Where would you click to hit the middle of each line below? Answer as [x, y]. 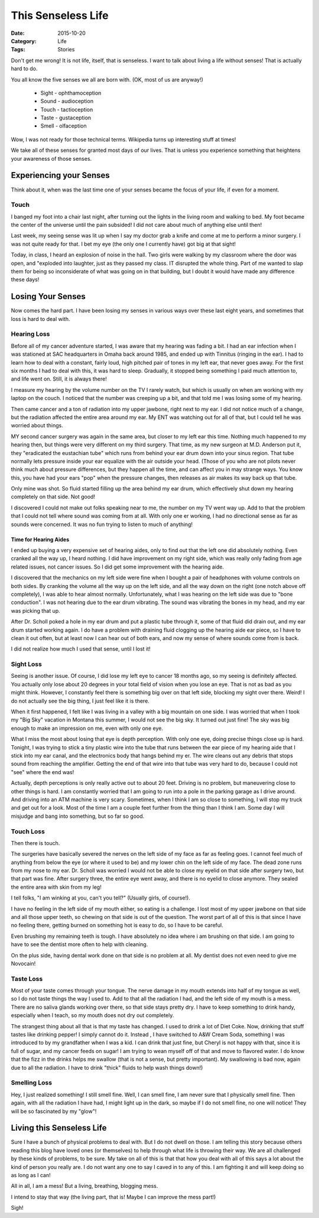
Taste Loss [27, 979]
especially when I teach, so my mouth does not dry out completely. [92, 1015]
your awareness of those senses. [51, 158]
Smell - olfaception [64, 126]
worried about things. [37, 426]
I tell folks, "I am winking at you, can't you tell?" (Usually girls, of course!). [100, 898]
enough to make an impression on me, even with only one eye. [87, 728]
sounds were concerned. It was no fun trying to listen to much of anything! [102, 524]
